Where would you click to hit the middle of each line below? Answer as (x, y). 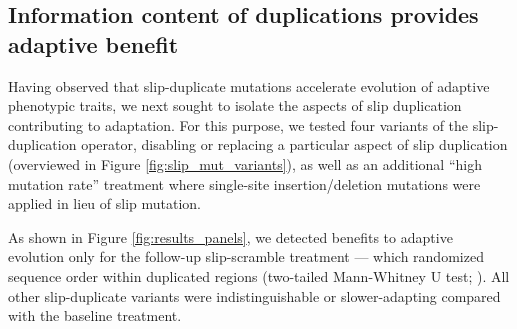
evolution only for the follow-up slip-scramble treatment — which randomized (246, 256)
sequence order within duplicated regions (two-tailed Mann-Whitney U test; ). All (259, 275)
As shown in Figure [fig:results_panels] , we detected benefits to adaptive (230, 236)
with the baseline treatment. (95, 315)
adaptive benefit (93, 43)
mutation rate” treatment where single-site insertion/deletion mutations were (244, 183)
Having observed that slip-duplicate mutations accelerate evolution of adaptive (249, 85)
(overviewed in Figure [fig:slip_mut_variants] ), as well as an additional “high (245, 163)
